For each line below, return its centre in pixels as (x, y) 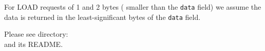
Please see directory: (36, 34)
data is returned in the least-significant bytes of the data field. (102, 17)
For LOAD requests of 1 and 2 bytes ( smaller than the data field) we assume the (133, 7)
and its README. (34, 44)
